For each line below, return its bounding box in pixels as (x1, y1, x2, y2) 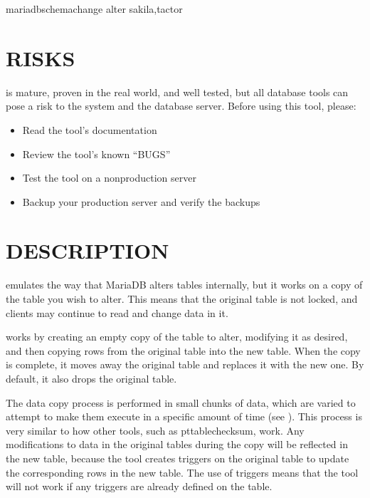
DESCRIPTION (6, 236, 169, 265)
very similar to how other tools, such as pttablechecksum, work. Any (6, 422, 305, 437)
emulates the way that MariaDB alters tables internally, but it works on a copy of (6, 277, 363, 292)
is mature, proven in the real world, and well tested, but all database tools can (6, 84, 349, 99)
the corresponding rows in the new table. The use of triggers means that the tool (6, 465, 359, 479)
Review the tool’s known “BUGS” (22, 146, 171, 161)
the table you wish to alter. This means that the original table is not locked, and (6, 291, 358, 306)
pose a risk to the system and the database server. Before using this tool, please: (6, 98, 356, 113)
